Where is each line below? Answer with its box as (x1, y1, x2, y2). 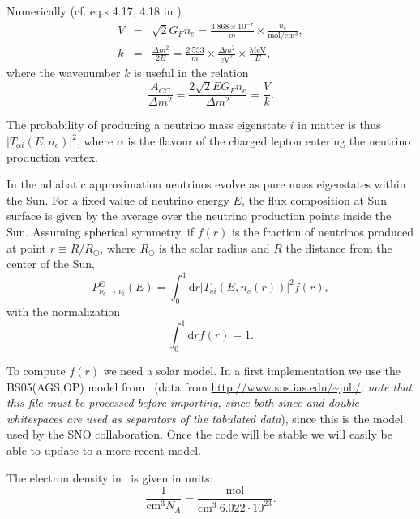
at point (6, 239, 47, 256)
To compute (6, 361, 66, 378)
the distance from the (285, 239, 392, 256)
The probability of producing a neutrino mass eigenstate (6, 116, 286, 133)
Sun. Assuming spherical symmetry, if (6, 223, 195, 240)
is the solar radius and (159, 239, 270, 256)
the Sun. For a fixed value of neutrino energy (6, 191, 229, 208)
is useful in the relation (134, 63, 249, 80)
